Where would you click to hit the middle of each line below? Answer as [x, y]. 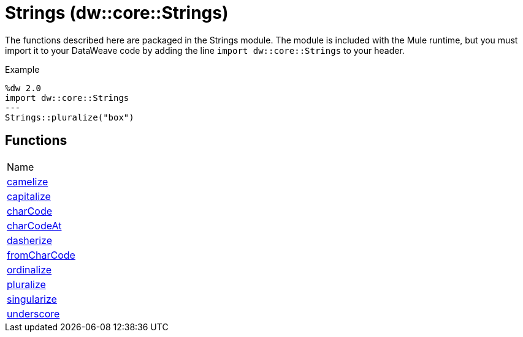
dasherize [29, 240]
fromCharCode [41, 255]
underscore [33, 313]
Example [22, 69]
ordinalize [29, 269]
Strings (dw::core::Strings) [117, 13]
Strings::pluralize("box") [70, 117]
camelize [28, 181]
